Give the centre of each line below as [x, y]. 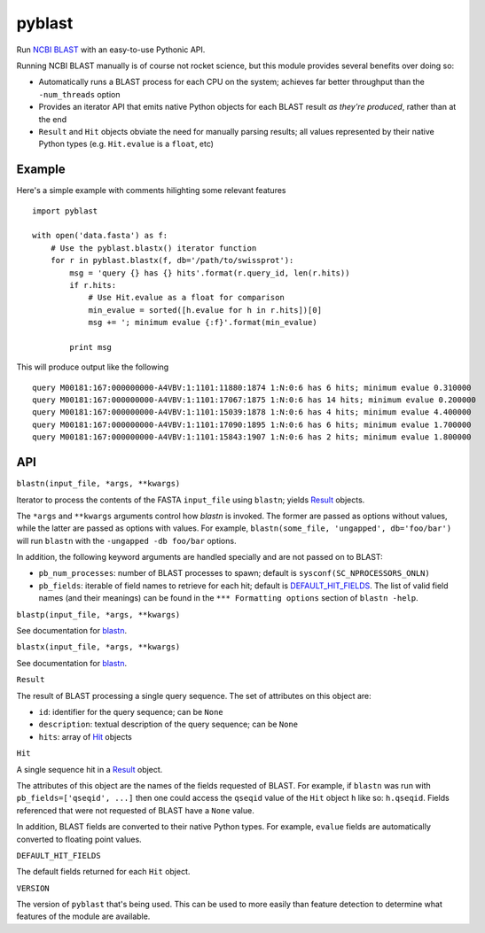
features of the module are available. [83, 916]
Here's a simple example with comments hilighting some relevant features [151, 190]
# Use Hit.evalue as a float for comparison [187, 298]
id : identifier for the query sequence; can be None [131, 711]
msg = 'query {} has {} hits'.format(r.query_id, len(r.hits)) [210, 273]
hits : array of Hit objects [85, 736]
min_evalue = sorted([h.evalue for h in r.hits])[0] [205, 310]
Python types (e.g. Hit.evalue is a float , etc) [126, 144]
